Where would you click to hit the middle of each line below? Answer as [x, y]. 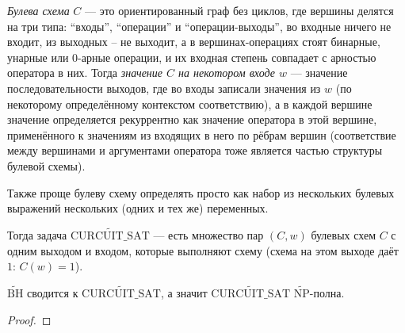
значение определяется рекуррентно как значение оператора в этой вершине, [192, 119]
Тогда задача [37, 234]
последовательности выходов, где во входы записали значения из [164, 88]
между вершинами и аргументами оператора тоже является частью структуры [195, 150]
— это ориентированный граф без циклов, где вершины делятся [239, 10]
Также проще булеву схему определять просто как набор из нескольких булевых [201, 192]
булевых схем [343, 234]
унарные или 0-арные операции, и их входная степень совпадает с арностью [192, 57]
